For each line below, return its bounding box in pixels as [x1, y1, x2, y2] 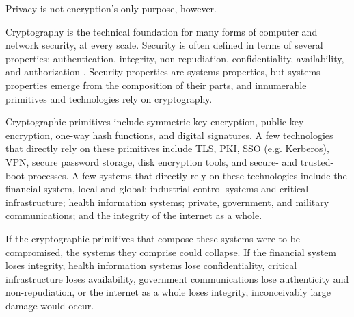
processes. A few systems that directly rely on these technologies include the [27, 168, 347, 182]
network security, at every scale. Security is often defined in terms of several [5, 38, 323, 52]
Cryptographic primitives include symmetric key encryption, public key [5, 114, 304, 129]
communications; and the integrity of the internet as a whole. [5, 208, 262, 223]
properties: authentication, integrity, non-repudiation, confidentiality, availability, [5, 51, 344, 65]
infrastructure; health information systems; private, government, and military [5, 194, 329, 209]
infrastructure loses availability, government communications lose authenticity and [5, 271, 349, 286]
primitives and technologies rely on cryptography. [5, 91, 213, 105]
